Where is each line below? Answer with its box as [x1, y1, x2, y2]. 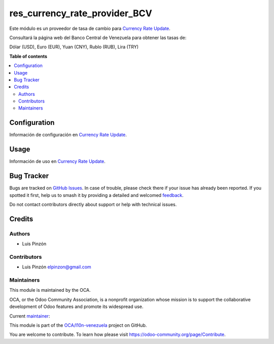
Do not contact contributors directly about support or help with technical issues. [9, 201, 177, 208]
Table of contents [9, 53, 48, 59]
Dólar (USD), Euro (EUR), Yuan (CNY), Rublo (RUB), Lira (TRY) [9, 44, 139, 50]
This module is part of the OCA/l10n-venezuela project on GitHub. [9, 322, 147, 328]
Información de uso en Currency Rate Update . [9, 158, 106, 164]
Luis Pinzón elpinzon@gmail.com [22, 264, 91, 270]
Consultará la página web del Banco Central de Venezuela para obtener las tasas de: [9, 35, 187, 41]
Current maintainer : [9, 313, 50, 319]
